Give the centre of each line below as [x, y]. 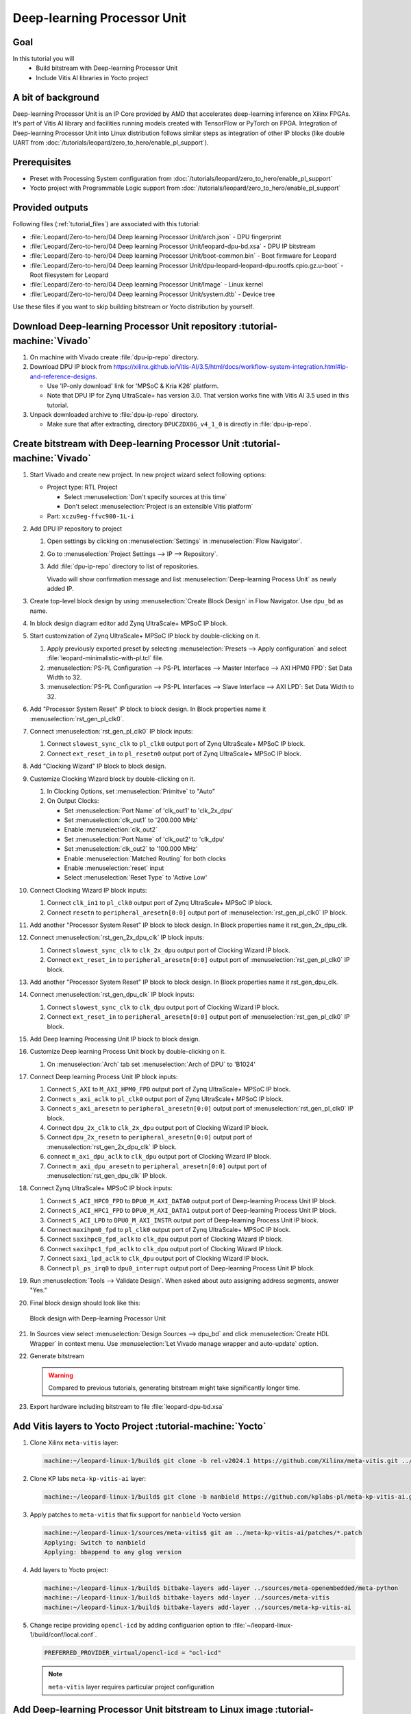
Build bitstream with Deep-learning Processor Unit [107, 68]
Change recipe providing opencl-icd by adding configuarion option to [130, 1625]
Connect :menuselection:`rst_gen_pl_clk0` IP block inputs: [111, 731]
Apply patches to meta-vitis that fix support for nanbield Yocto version [135, 1514]
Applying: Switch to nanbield [95, 1542]
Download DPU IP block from [71, 367]
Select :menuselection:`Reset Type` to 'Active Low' [136, 878]
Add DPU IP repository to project [76, 529]
